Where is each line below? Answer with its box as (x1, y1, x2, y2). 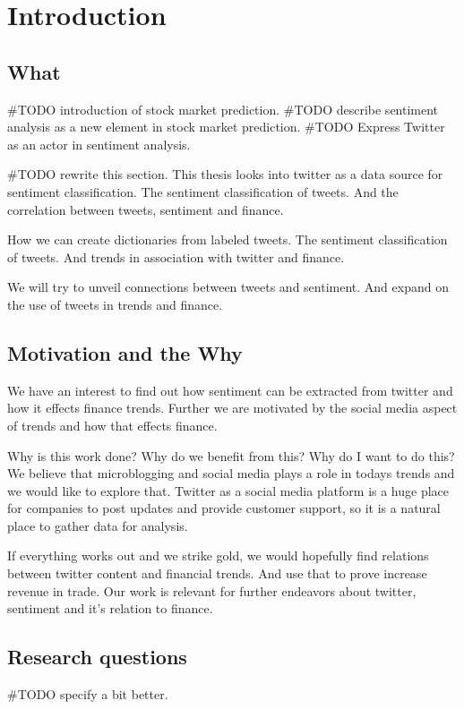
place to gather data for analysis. (7, 516, 188, 534)
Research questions (7, 643, 187, 671)
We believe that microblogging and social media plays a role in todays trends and (7, 464, 455, 483)
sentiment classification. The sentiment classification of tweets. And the (7, 182, 399, 201)
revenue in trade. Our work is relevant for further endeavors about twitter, (7, 581, 417, 600)
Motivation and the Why (7, 338, 243, 366)
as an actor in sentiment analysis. (7, 134, 191, 153)
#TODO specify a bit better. (7, 685, 168, 704)
